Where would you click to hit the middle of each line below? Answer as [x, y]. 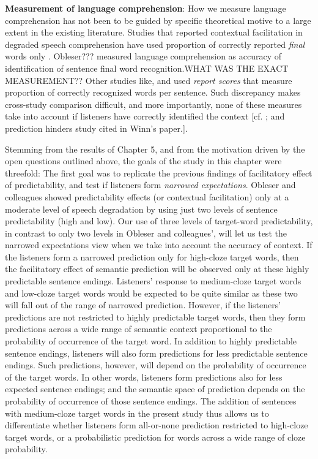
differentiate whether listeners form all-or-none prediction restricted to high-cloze [157, 425]
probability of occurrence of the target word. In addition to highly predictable [151, 341]
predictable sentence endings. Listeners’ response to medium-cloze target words [153, 281]
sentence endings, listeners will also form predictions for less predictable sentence [156, 353]
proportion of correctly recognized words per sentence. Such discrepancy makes [153, 92]
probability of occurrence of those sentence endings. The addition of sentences [151, 401]
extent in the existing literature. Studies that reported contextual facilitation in [154, 32]
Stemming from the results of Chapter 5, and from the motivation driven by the [155, 149]
